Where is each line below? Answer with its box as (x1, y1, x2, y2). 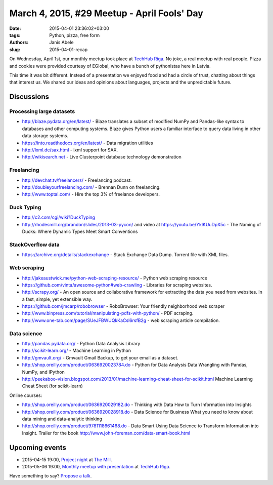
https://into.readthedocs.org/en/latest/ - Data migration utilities (22, 140, 154, 146)
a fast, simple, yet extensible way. (22, 296, 93, 302)
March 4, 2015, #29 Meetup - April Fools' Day (9, 8, 203, 19)
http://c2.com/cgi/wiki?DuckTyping (22, 214, 96, 220)
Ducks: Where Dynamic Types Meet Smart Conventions (22, 228, 138, 235)
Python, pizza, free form (49, 32, 100, 38)
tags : (9, 32, 21, 38)
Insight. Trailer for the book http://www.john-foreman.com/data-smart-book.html (22, 430, 191, 436)
